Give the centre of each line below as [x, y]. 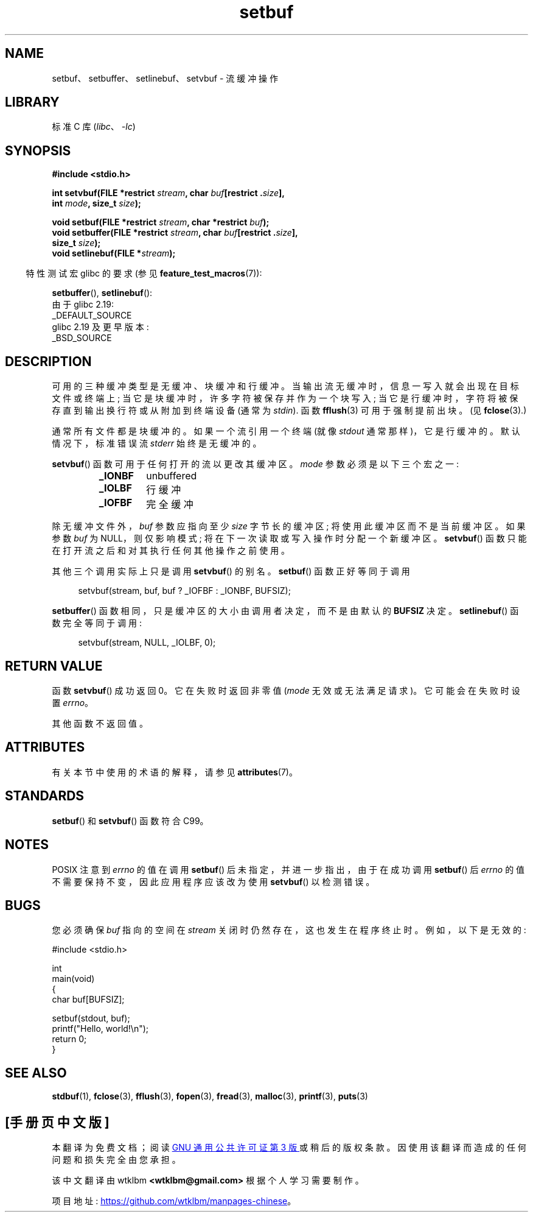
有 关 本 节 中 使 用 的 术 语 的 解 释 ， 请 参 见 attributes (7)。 [175, 772]
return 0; [69, 1039]
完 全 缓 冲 [170, 505]
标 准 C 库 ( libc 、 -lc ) [94, 127]
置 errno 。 [73, 702]
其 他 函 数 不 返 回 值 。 [100, 723]
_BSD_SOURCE [82, 338]
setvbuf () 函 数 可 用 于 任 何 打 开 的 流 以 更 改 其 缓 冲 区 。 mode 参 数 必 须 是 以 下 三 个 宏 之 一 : [256, 464]
